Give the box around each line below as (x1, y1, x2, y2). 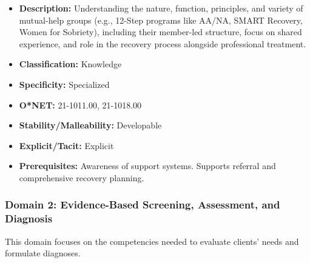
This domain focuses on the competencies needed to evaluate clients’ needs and (5, 235, 299, 247)
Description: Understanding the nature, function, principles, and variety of (19, 2, 303, 14)
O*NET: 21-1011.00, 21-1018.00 (19, 98, 142, 111)
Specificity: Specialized (19, 78, 110, 90)
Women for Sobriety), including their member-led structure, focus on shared (19, 25, 302, 38)
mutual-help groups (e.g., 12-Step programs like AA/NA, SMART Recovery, (19, 13, 303, 26)
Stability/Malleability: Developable (19, 119, 162, 131)
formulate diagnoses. (5, 247, 81, 259)
